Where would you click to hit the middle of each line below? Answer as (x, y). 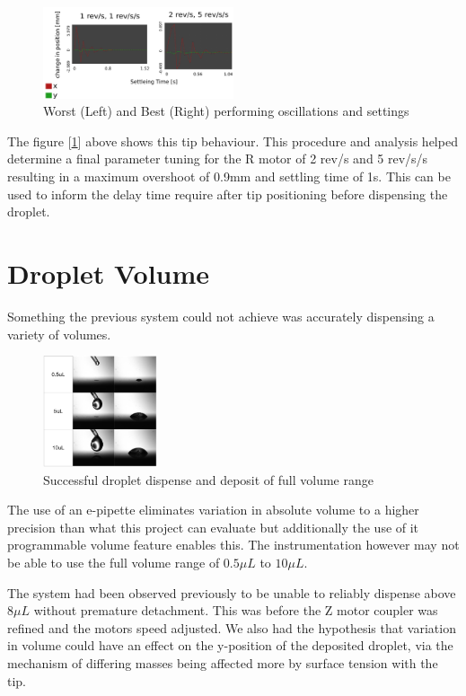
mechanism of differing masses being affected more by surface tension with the (223, 662)
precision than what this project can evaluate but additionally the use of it (213, 527)
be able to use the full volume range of (114, 562)
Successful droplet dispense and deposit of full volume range (208, 479)
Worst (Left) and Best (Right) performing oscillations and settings (226, 111)
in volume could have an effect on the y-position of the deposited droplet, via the (230, 645)
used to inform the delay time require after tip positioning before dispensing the (228, 194)
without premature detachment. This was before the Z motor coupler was (236, 610)
